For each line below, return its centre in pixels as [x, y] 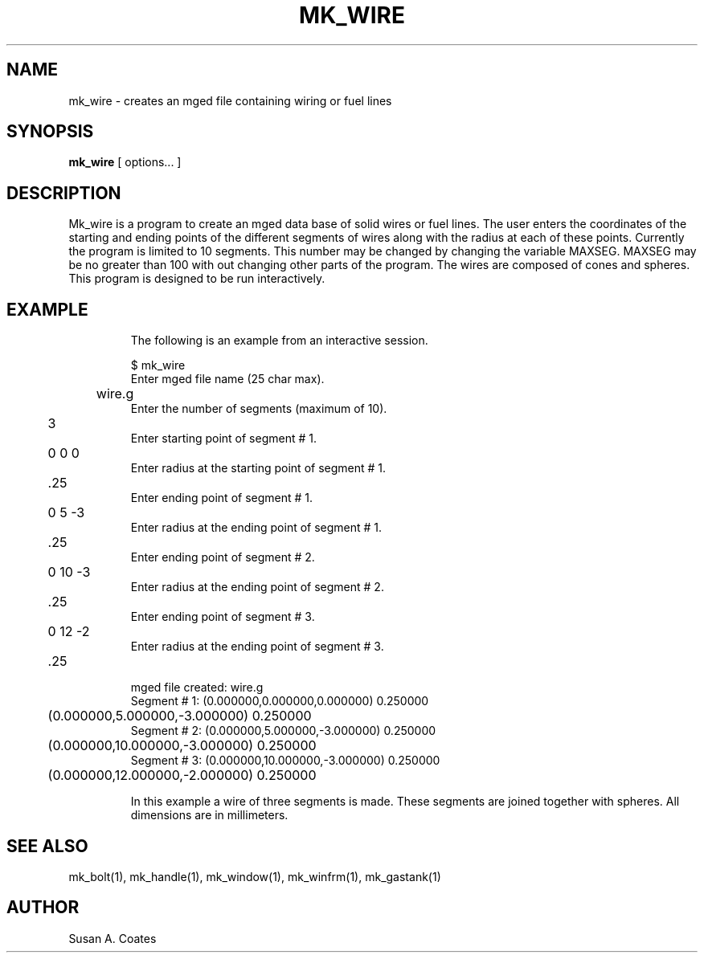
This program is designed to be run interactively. [197, 279]
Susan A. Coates [113, 938]
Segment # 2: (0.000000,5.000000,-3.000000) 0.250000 [283, 731]
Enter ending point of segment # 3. [223, 617]
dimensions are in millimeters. [209, 815]
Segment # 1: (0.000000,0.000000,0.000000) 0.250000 [280, 701]
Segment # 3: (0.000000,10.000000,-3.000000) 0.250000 [285, 761]
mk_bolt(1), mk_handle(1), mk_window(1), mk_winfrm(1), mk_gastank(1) [255, 876]
